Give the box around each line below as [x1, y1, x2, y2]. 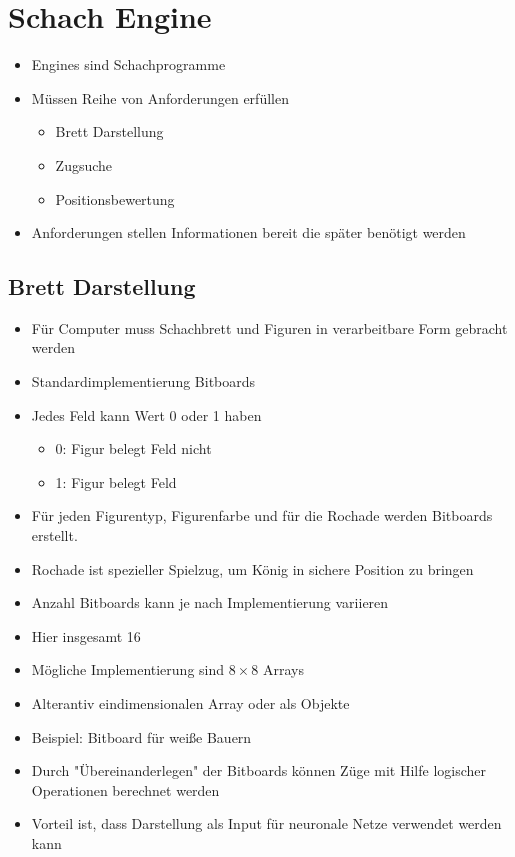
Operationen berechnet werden [31, 779, 220, 800]
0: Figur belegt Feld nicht [55, 438, 212, 459]
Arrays [262, 659, 304, 680]
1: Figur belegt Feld [55, 471, 177, 492]
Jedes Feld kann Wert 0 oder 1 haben [31, 404, 262, 425]
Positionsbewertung [55, 188, 175, 209]
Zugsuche [55, 154, 113, 175]
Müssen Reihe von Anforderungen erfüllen [31, 87, 289, 108]
